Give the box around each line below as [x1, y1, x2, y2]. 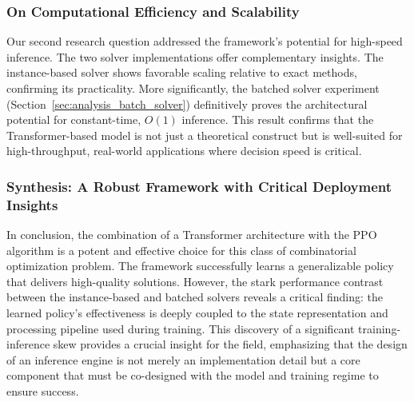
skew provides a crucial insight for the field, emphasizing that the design [53, 336, 408, 352]
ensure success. [6, 383, 79, 400]
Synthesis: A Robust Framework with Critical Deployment [6, 176, 392, 196]
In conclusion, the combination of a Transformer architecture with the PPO [6, 226, 377, 243]
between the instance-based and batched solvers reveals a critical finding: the [6, 289, 384, 305]
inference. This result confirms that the [181, 111, 374, 128]
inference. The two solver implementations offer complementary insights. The [6, 48, 384, 65]
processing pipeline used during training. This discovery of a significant [6, 320, 355, 336]
